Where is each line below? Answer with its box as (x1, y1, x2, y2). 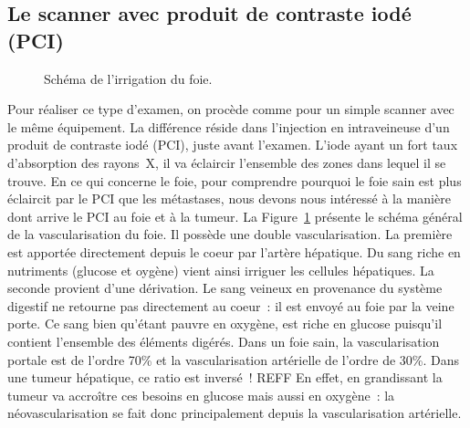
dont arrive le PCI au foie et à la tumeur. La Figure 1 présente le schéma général (7, 206, 463, 225)
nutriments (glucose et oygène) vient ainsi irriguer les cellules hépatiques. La (7, 260, 434, 279)
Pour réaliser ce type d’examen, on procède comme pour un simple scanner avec (7, 99, 454, 119)
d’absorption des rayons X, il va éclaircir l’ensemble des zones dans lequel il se (7, 152, 446, 172)
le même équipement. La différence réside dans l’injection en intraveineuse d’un (7, 117, 450, 136)
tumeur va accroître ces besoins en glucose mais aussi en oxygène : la (7, 385, 395, 404)
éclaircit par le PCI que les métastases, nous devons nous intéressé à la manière (7, 189, 451, 208)
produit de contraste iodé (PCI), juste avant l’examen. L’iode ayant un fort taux (7, 135, 458, 154)
